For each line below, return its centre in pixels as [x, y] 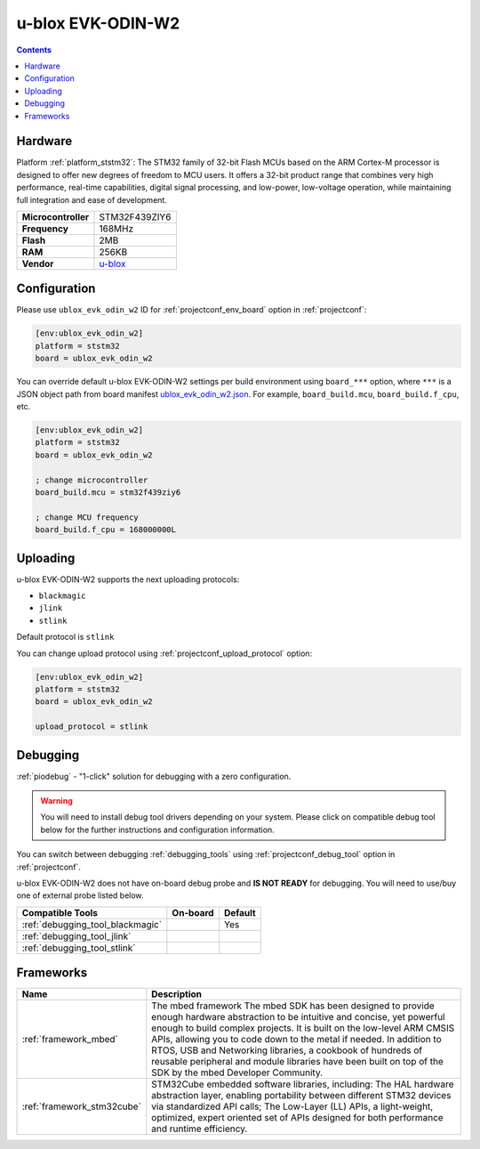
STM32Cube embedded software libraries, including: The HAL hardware [303, 1084]
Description [176, 994]
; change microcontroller [92, 480]
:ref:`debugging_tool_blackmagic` [92, 924]
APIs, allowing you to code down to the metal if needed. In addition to [296, 1040]
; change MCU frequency [87, 517]
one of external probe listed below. [80, 895]
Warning [56, 801]
